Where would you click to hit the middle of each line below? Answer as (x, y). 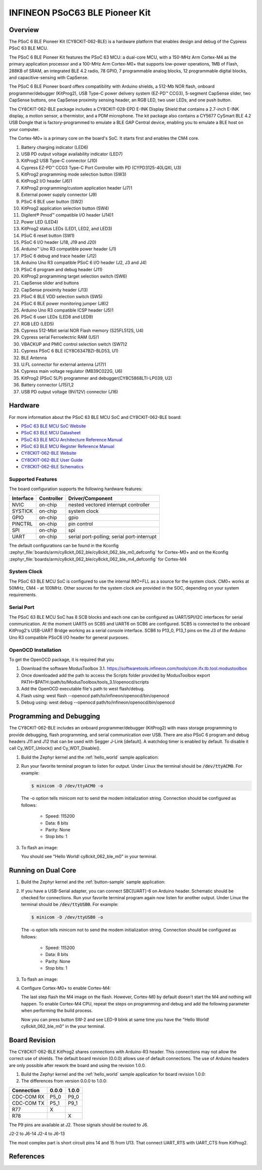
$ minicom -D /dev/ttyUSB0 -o (67, 917)
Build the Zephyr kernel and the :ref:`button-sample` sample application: (93, 882)
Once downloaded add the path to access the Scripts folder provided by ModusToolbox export (116, 675)
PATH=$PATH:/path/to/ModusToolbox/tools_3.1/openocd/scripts (85, 682)
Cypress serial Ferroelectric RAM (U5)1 (60, 337)
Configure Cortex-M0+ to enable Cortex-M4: (66, 988)
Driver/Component (90, 498)
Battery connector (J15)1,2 (48, 385)
